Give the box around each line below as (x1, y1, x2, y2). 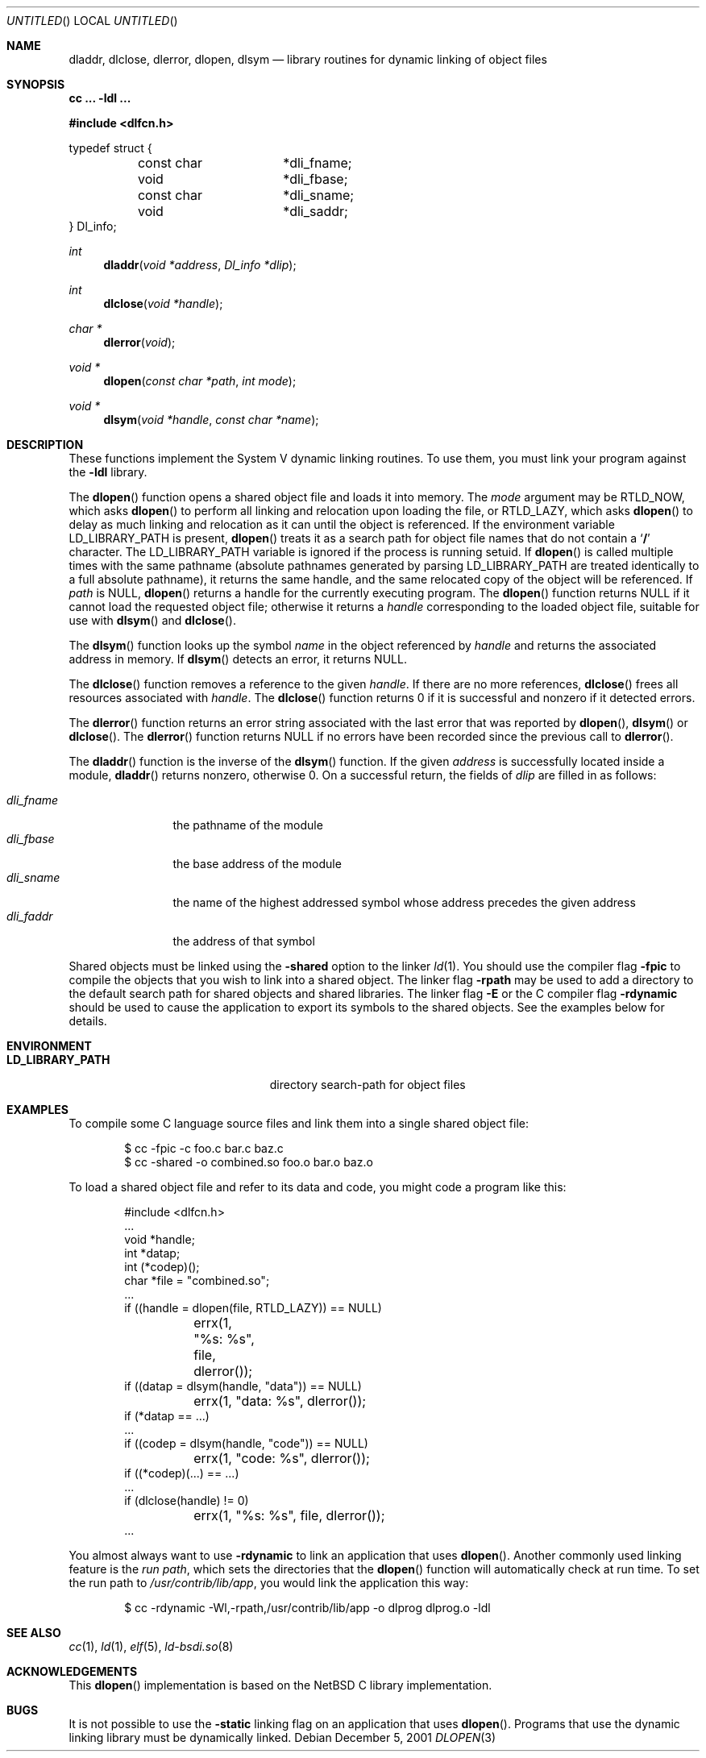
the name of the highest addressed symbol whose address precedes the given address (172, 896, 636, 909)
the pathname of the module (172, 818, 323, 832)
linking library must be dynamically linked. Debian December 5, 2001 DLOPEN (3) (69, 1731, 496, 1744)
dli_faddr (6, 909, 53, 923)
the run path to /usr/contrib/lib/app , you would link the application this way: (69, 1576, 469, 1590)
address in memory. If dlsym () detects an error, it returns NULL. (69, 652, 407, 666)
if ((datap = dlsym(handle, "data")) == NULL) (124, 1379, 362, 1393)
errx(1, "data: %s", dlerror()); (193, 1393, 367, 1409)
